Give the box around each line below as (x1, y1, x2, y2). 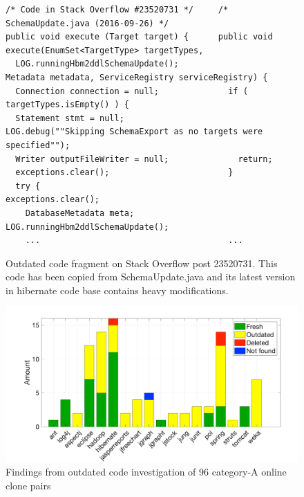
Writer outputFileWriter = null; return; (15, 154, 273, 164)
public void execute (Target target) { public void (6, 32, 273, 42)
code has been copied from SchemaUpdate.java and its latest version (6, 269, 296, 284)
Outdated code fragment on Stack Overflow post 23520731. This (6, 255, 278, 270)
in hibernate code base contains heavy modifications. (6, 282, 229, 297)
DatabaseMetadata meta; (25, 208, 135, 218)
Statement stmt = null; (15, 113, 124, 123)
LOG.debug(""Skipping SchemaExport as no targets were (6, 127, 263, 137)
